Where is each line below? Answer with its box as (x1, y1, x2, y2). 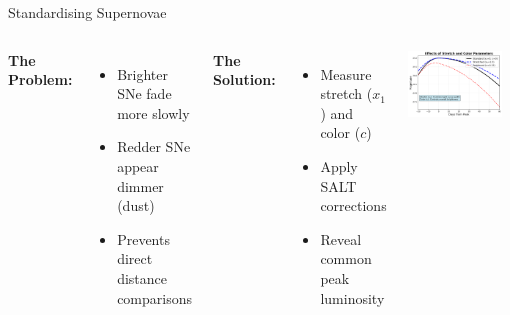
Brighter (117, 63, 168, 84)
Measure (320, 63, 372, 84)
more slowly (117, 102, 190, 123)
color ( (320, 122, 361, 143)
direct (117, 248, 153, 269)
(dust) (117, 195, 155, 216)
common (320, 248, 372, 269)
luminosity (320, 287, 385, 308)
